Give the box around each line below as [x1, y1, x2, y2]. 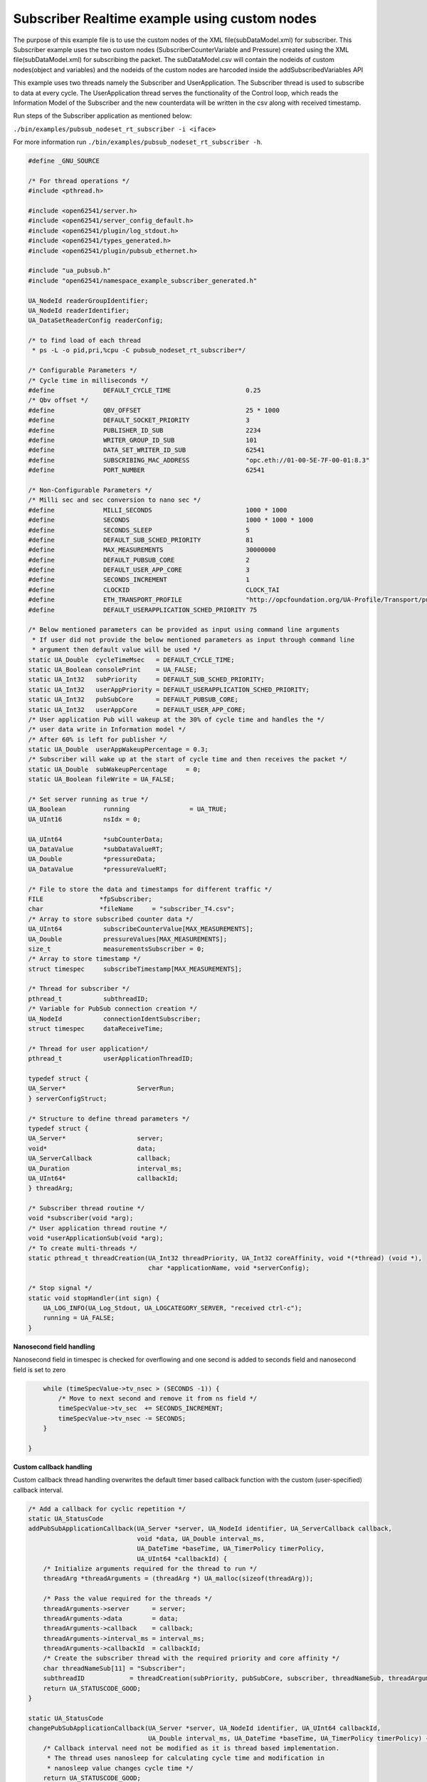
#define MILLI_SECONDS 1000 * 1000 [28, 506, 288, 514]
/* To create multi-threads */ [28, 1244, 138, 1252]
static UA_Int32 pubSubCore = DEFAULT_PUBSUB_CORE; [28, 696, 238, 704]
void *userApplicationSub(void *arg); [28, 1234, 164, 1242]
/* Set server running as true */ [28, 795, 149, 803]
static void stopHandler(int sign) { [28, 1294, 160, 1302]
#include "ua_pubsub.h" [28, 267, 112, 274]
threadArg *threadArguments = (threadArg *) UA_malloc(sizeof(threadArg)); [43, 1575, 314, 1582]
